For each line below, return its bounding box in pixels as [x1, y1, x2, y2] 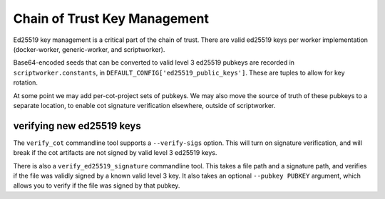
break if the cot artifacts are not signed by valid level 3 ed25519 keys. [13, 149, 217, 157]
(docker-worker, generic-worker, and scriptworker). [13, 45, 165, 53]
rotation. [13, 78, 38, 87]
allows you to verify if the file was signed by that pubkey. [13, 181, 180, 190]
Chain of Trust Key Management [13, 11, 210, 26]
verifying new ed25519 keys [13, 119, 142, 131]
